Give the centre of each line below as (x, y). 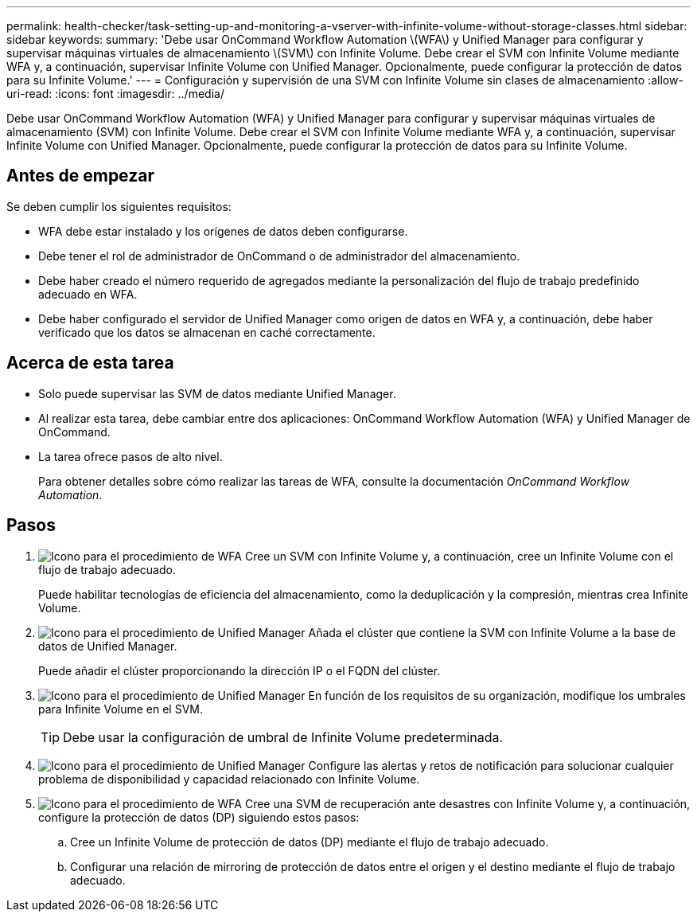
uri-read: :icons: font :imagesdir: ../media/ (115, 94)
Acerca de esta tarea (90, 363)
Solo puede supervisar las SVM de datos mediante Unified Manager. (217, 393)
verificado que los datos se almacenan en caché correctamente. (207, 332)
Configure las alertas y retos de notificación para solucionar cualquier (491, 765)
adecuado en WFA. (88, 294)
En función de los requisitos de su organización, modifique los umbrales (497, 695)
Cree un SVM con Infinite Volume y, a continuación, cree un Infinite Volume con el (459, 556)
